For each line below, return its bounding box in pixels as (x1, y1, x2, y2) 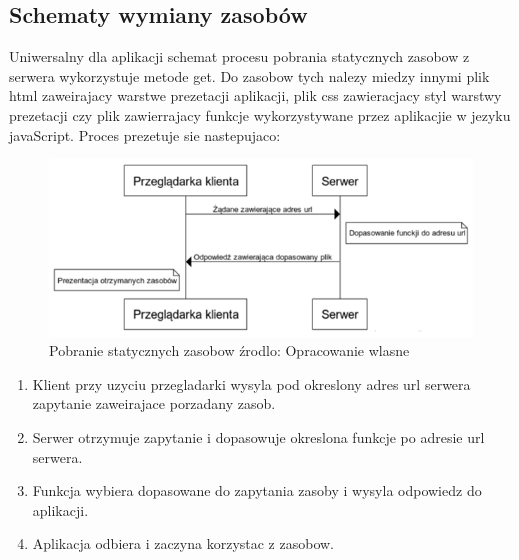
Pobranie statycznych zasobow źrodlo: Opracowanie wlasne (49, 340, 410, 361)
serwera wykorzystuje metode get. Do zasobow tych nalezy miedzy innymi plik (9, 65, 490, 86)
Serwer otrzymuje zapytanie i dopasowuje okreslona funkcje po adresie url (32, 427, 485, 448)
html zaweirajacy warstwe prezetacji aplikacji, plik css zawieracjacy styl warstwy (9, 85, 502, 106)
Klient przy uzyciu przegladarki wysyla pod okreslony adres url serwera (32, 373, 471, 394)
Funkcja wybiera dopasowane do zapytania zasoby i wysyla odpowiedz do (32, 480, 482, 501)
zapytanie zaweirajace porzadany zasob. (32, 393, 276, 414)
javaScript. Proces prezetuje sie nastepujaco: (9, 124, 281, 145)
